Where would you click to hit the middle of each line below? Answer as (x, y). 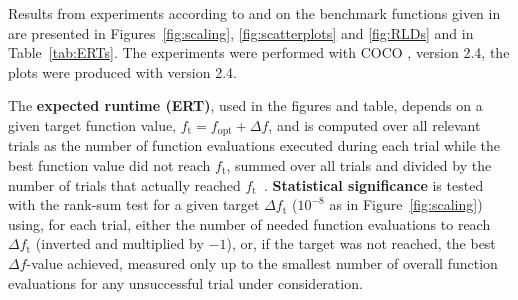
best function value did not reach (109, 165)
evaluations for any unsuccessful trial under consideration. (185, 282)
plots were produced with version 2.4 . (122, 71)
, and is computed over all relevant (374, 124)
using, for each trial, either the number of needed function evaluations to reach (249, 223)
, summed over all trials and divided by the (359, 165)
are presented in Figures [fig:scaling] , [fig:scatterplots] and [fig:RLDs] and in (241, 32)
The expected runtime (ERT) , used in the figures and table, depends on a (245, 105)
